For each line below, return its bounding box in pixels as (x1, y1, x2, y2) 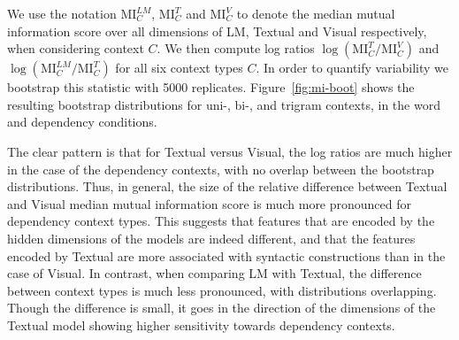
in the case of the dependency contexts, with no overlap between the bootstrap (7, 159, 434, 178)
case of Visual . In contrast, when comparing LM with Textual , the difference (7, 264, 422, 282)
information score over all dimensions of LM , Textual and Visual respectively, (7, 21, 427, 40)
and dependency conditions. (7, 112, 157, 131)
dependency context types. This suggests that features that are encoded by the (7, 212, 435, 230)
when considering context (7, 39, 144, 58)
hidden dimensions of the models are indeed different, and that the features (7, 228, 416, 247)
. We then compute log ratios (157, 39, 315, 58)
